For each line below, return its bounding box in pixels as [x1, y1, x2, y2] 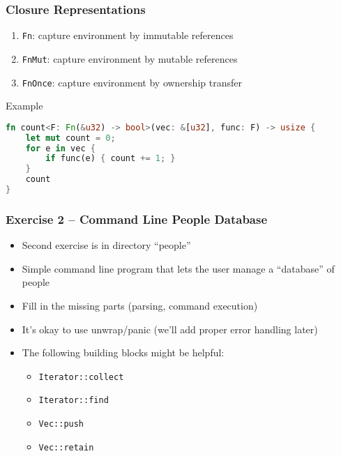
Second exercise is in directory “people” [22, 238, 191, 252]
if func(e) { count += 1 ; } [45, 153, 176, 164]
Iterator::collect [38, 372, 124, 382]
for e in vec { [25, 143, 96, 153]
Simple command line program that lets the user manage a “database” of [22, 261, 335, 275]
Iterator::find [38, 395, 109, 406]
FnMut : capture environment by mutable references [22, 51, 238, 66]
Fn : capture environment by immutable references [22, 28, 234, 43]
